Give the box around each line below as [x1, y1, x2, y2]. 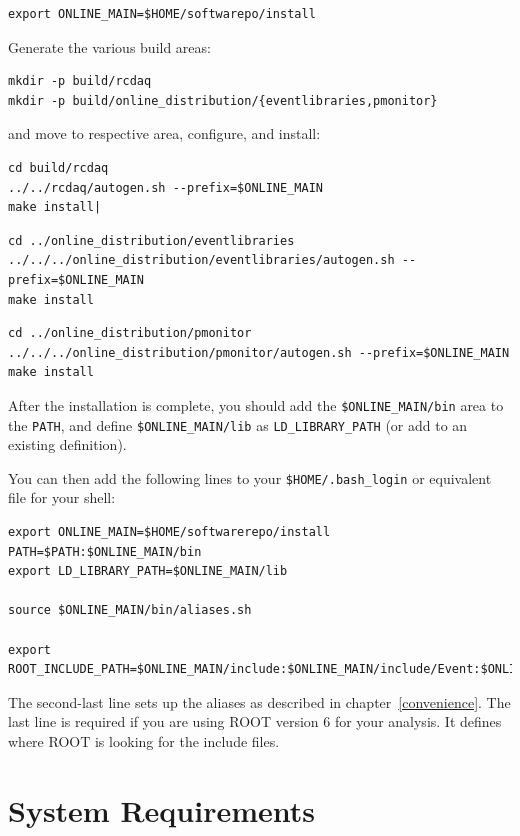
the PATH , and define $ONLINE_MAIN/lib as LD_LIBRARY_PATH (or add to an [8, 414, 468, 435]
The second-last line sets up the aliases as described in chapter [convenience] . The [8, 691, 511, 712]
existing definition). [8, 434, 127, 455]
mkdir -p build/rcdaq [8, 74, 152, 89]
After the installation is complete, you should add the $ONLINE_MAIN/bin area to [8, 394, 504, 415]
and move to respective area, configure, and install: [8, 123, 321, 144]
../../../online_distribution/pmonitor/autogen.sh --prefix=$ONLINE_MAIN [8, 345, 510, 360]
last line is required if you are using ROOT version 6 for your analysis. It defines [8, 711, 502, 732]
